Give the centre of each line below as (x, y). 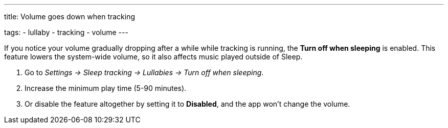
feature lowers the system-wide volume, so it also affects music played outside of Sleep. (153, 57)
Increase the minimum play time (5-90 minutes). (106, 88)
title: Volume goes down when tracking (70, 17)
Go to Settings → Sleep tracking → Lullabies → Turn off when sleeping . (144, 72)
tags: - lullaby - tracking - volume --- (66, 32)
